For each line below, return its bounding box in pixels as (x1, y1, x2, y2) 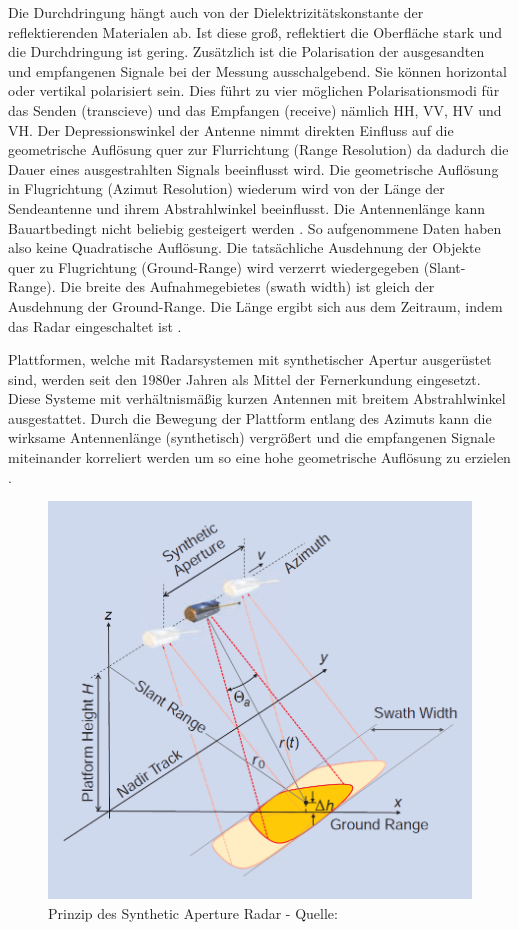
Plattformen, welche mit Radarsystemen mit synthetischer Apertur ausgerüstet (8, 349, 492, 370)
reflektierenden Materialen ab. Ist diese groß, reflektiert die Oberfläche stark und (8, 21, 503, 42)
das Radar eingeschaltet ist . (8, 315, 182, 336)
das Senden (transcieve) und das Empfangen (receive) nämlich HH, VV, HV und (8, 99, 502, 120)
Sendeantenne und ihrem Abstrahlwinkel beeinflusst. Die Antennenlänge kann (8, 197, 485, 218)
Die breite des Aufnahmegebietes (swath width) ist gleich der (60, 276, 435, 297)
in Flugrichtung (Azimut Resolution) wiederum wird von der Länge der (8, 178, 445, 199)
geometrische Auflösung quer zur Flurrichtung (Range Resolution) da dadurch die (8, 139, 509, 160)
